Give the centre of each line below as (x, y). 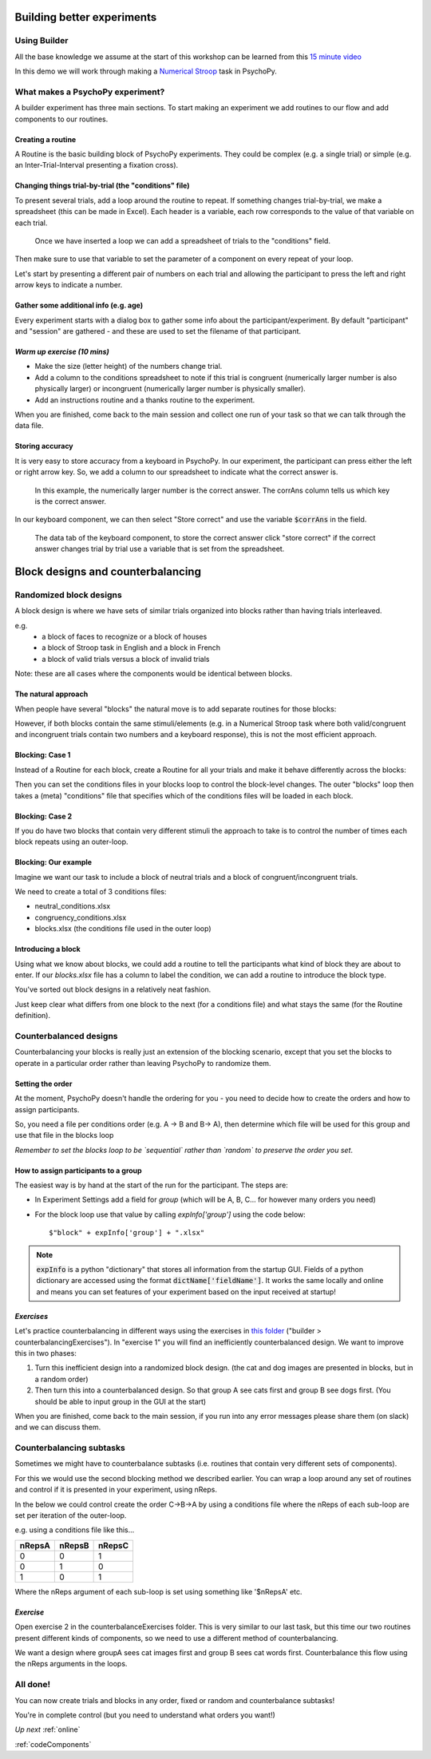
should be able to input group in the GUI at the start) (121, 1401)
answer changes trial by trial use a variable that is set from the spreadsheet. (160, 549)
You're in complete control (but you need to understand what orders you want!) (145, 1715)
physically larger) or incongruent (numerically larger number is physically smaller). (170, 389)
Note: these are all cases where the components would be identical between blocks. (154, 674)
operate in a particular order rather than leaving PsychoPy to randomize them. (143, 1063)
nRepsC (113, 1545)
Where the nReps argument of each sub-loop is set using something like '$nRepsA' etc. (158, 1591)
